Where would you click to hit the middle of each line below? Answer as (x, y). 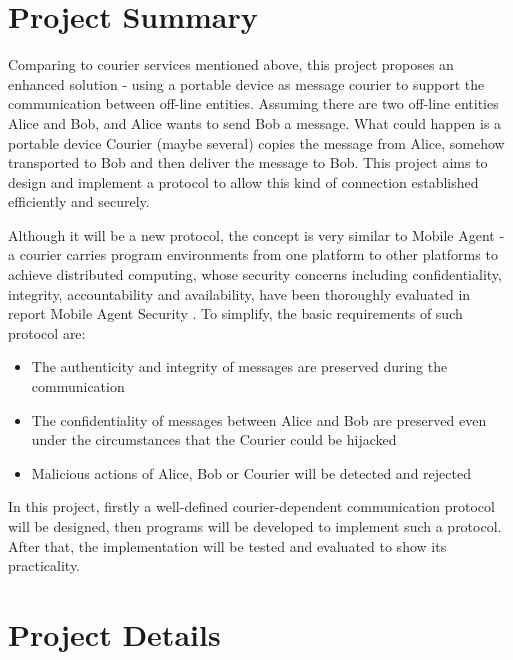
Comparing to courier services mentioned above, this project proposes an (231, 64)
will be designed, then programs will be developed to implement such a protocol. (255, 526)
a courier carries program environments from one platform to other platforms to (253, 254)
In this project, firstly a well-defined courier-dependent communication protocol (251, 506)
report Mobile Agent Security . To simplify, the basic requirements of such (235, 313)
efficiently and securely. (79, 201)
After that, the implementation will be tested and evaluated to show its (227, 545)
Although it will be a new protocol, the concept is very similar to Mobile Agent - (256, 234)
